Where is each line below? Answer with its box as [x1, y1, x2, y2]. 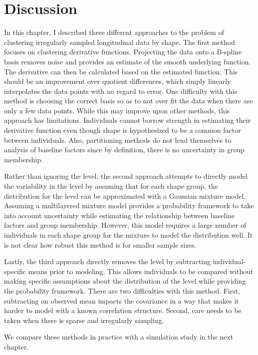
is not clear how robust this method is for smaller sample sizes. [4, 239, 197, 250]
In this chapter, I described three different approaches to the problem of [4, 27, 224, 37]
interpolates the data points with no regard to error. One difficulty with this [4, 85, 238, 96]
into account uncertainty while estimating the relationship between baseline [4, 210, 235, 220]
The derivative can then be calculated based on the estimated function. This [4, 66, 238, 76]
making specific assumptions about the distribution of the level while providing [4, 276, 246, 286]
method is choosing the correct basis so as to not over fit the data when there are [4, 95, 253, 106]
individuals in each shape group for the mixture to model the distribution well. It [4, 230, 253, 240]
